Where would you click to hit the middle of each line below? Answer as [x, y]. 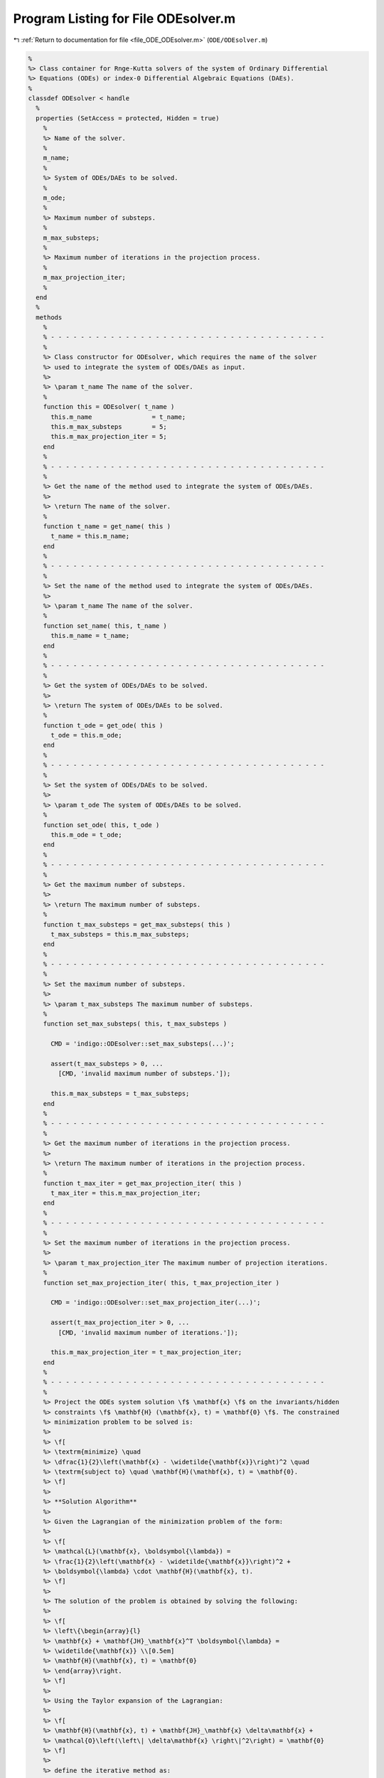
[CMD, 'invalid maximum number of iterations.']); [148, 1332]
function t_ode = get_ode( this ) [103, 725]
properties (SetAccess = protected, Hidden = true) [128, 118]
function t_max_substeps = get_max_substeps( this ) [137, 924]
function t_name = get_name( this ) [107, 526]
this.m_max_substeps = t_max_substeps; [120, 1094]
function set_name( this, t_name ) [105, 626]
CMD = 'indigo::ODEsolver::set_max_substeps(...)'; [143, 1044]
